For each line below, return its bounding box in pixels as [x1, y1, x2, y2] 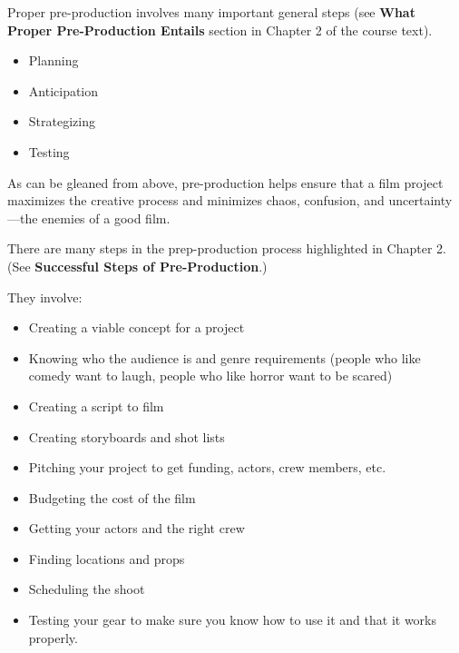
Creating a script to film [28, 396, 164, 415]
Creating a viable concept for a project [28, 318, 245, 337]
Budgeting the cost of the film [28, 488, 196, 507]
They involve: [7, 287, 83, 306]
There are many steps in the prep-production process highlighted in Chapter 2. [7, 239, 446, 258]
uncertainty [388, 191, 453, 210]
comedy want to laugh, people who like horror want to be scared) [28, 366, 393, 385]
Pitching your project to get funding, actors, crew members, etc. [28, 458, 386, 477]
